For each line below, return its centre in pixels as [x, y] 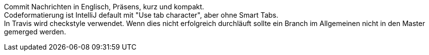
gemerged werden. [35, 32]
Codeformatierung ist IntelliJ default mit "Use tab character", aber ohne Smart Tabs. [141, 15]
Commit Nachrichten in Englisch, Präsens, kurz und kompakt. [104, 7]
